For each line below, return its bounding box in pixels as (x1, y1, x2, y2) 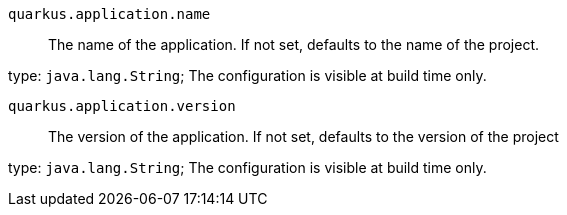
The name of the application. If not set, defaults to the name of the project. (48, 36, 540, 53)
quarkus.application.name (8, 6, 211, 22)
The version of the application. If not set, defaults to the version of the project (48, 128, 559, 145)
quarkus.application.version (8, 98, 236, 114)
